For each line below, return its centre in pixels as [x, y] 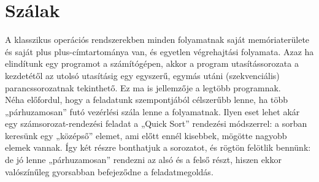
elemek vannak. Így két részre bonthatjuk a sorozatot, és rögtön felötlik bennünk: [158, 147]
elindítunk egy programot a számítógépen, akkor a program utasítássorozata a [152, 63]
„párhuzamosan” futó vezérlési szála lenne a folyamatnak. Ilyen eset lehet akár [152, 111]
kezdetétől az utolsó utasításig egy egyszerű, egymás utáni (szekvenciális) [142, 75]
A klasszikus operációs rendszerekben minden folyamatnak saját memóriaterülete [157, 40]
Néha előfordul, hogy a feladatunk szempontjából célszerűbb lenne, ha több [147, 100]
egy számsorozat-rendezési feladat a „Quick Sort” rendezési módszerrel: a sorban [156, 123]
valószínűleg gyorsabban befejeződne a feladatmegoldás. [109, 171]
